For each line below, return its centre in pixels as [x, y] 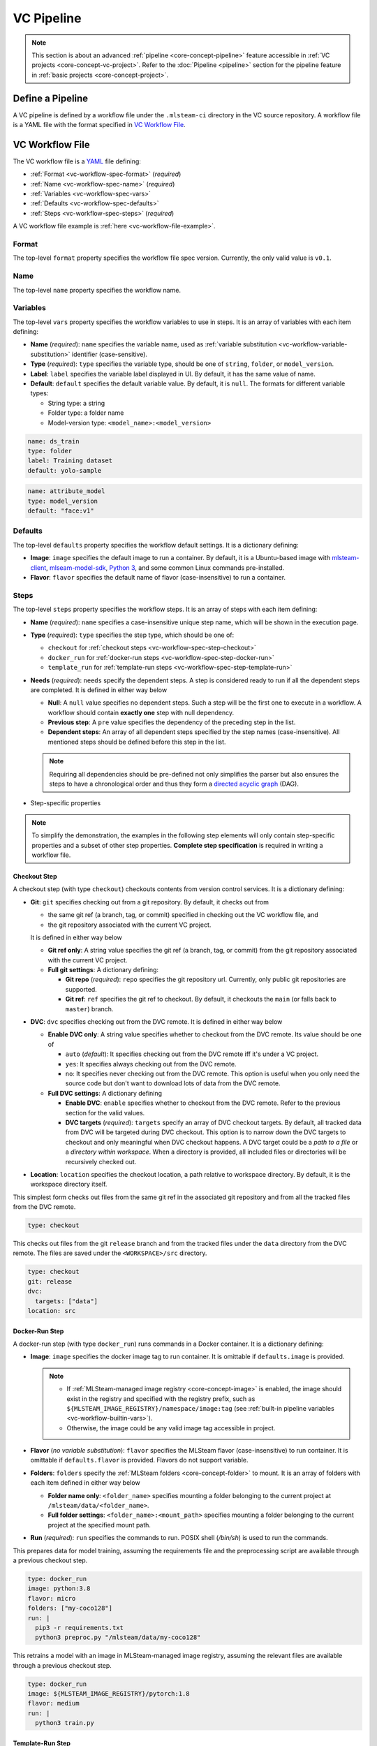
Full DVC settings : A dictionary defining [105, 1093]
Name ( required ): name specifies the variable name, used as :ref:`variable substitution [154, 344]
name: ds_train [53, 441]
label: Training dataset [70, 461]
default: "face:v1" [61, 511]
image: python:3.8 [59, 1589]
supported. [81, 989]
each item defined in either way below [85, 1483]
